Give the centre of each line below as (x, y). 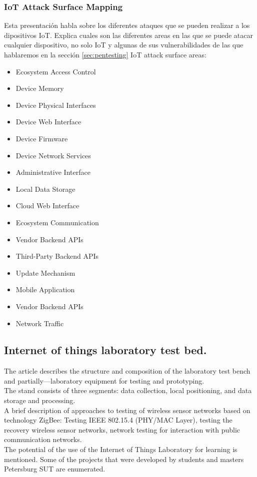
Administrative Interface (53, 172)
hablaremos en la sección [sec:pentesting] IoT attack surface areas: (105, 54)
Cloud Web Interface (47, 206)
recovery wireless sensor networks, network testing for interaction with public (122, 429)
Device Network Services (53, 155)
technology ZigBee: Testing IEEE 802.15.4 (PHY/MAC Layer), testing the (118, 420)
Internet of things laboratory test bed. (105, 350)
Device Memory (40, 88)
